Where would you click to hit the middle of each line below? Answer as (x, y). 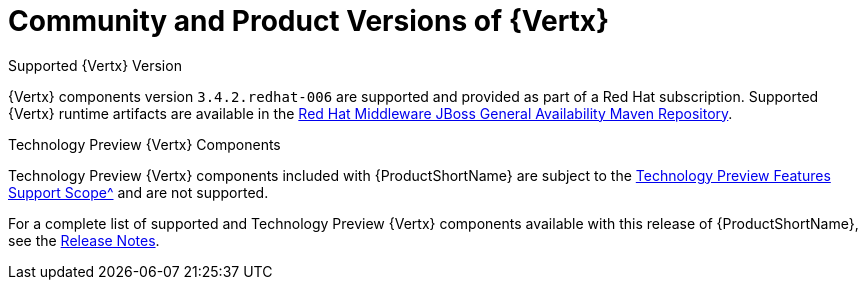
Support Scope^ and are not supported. (138, 192)
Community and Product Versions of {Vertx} (309, 21)
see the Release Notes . (84, 240)
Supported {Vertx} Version (95, 65)
